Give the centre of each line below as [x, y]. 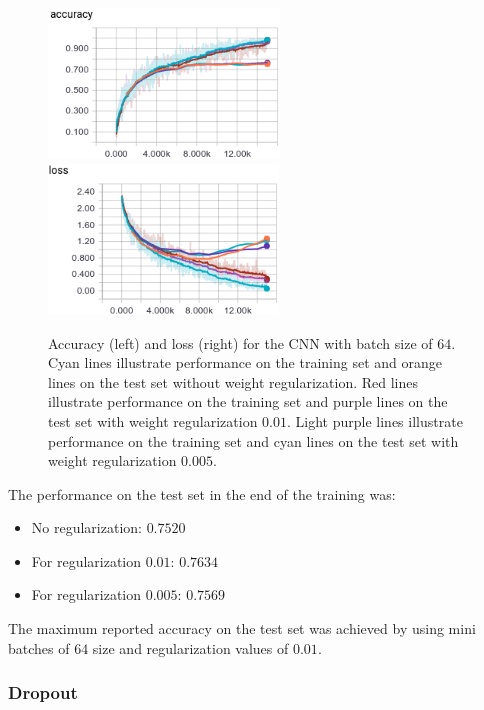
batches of [39, 647]
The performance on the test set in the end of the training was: [202, 493]
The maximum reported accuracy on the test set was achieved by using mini [242, 628]
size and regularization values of [190, 647]
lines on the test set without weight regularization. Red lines [233, 381]
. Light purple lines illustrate [375, 420]
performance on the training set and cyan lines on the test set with [253, 440]
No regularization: [86, 527]
